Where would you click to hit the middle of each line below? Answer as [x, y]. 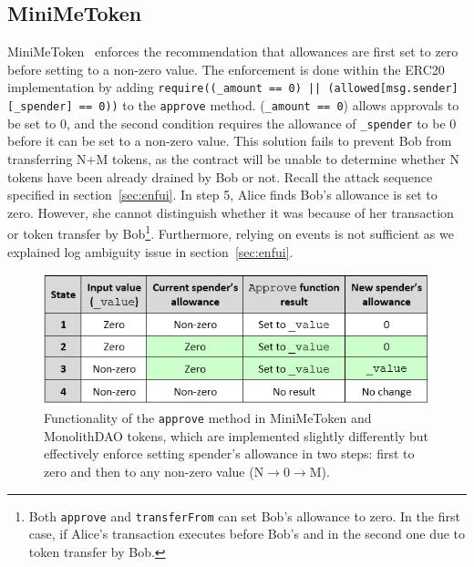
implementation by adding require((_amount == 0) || [165, 87]
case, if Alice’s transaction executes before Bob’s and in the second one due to [247, 534]
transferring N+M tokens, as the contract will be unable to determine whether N [233, 158]
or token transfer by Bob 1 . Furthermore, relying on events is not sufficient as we [231, 232]
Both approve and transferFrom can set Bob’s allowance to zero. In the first [244, 515]
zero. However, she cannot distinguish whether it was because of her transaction [231, 212]
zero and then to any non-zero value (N [154, 472]
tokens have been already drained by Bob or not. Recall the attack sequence [220, 176]
